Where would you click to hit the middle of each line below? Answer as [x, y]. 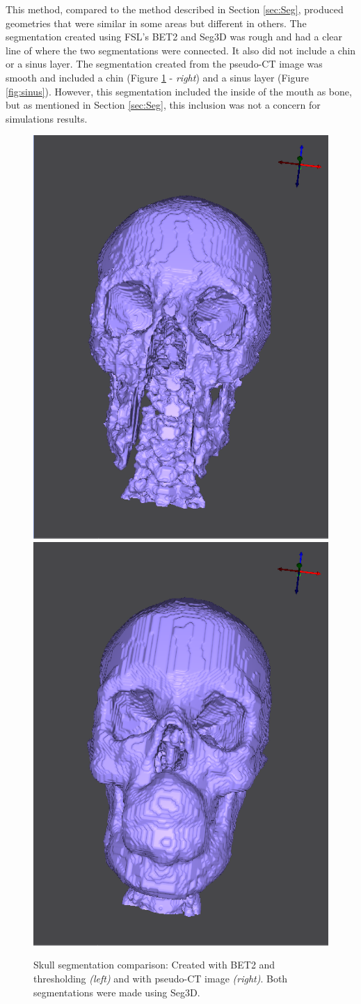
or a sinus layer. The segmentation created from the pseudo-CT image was [164, 64]
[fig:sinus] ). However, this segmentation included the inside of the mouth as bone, [179, 91]
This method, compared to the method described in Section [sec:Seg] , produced [175, 9]
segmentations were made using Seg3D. [117, 992]
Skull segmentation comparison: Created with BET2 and [154, 965]
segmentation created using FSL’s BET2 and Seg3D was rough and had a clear [174, 37]
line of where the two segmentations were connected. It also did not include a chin [181, 50]
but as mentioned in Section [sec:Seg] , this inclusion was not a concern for [163, 105]
